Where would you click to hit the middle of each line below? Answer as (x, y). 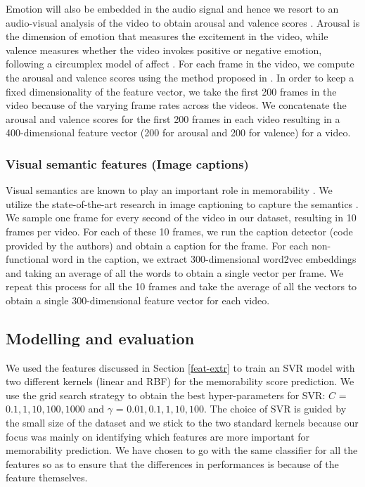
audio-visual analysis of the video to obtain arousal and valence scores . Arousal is (183, 22)
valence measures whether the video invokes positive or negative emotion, (164, 50)
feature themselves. (47, 478)
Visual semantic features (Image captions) (127, 163)
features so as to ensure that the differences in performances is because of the (172, 463)
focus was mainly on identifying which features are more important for (158, 436)
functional (27, 259)
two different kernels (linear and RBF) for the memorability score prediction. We (180, 381)
